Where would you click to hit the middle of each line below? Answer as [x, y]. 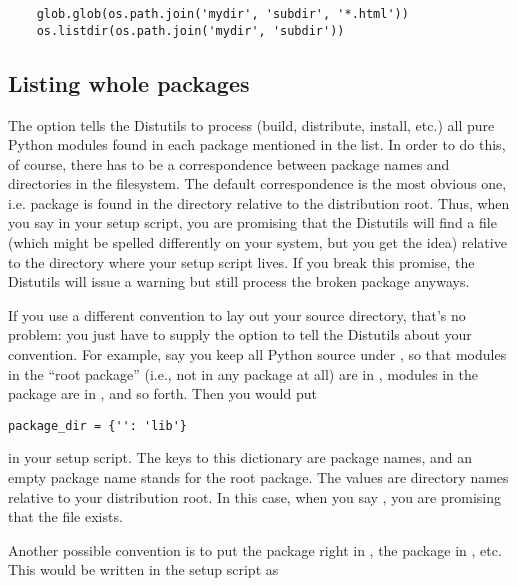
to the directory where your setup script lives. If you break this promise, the [241, 261]
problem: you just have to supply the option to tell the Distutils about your [240, 334]
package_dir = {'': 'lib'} [97, 425]
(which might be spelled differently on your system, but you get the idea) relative [257, 242]
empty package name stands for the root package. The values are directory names [258, 477]
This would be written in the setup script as [143, 569]
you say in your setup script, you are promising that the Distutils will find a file [252, 222]
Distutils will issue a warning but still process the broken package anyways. [239, 281]
